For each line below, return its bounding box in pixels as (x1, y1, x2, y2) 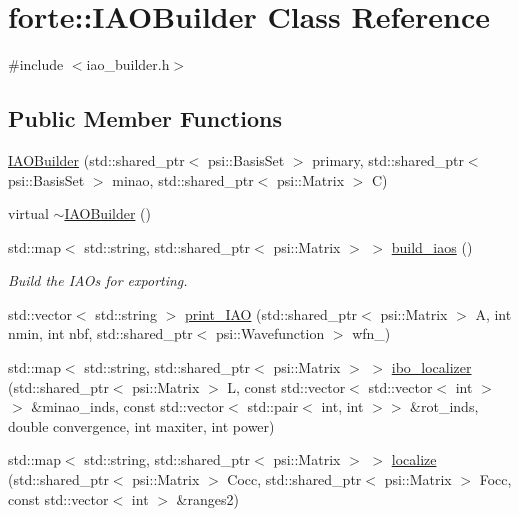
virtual (8, 203, 49, 224)
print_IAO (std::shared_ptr (184, 303, 358, 324)
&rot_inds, (410, 396, 479, 417)
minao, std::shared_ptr (112, 169, 254, 190)
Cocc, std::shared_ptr (227, 469, 362, 490)
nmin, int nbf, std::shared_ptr (8, 323, 193, 344)
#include (8, 54, 64, 75)
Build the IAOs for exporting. (8, 270, 188, 291)
